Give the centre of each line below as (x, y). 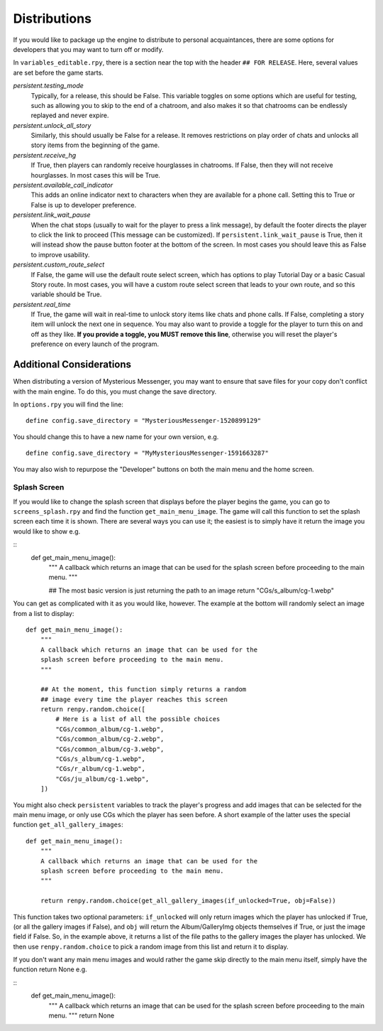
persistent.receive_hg (45, 155)
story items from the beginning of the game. (95, 145)
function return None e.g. (50, 969)
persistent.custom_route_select (59, 265)
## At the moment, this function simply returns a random (143, 690)
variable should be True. (66, 294)
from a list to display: (44, 613)
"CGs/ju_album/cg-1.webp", (102, 779)
